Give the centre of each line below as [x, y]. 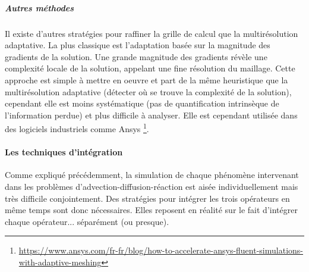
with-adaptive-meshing [60, 262]
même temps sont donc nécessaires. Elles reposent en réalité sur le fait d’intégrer [151, 210]
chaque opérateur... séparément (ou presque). [87, 221]
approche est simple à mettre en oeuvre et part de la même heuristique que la [146, 79]
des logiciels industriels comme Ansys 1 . [77, 128]
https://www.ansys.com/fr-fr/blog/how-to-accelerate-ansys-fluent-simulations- [161, 250]
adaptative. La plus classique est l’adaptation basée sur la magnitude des [138, 45]
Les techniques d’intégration [64, 152]
